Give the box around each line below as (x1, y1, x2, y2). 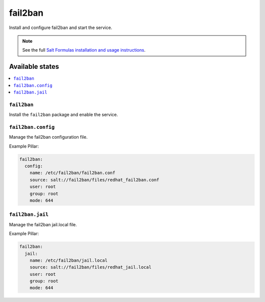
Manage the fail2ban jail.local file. (9, 221, 77, 227)
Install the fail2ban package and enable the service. (9, 112, 118, 118)
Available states (9, 62, 59, 71)
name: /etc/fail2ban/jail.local (29, 257, 108, 263)
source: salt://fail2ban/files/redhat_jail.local (29, 265, 152, 270)
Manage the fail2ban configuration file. (9, 134, 88, 140)
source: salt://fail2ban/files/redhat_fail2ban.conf (29, 177, 159, 182)
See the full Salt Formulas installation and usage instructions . (22, 47, 146, 53)
